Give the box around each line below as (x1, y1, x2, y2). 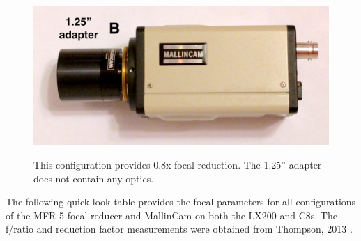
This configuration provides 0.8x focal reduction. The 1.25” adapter (33, 157, 322, 171)
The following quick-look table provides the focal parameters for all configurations (6, 194, 356, 209)
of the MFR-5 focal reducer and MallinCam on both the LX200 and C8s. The (6, 208, 337, 222)
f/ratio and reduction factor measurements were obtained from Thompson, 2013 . (6, 221, 353, 236)
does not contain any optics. (33, 171, 154, 185)
